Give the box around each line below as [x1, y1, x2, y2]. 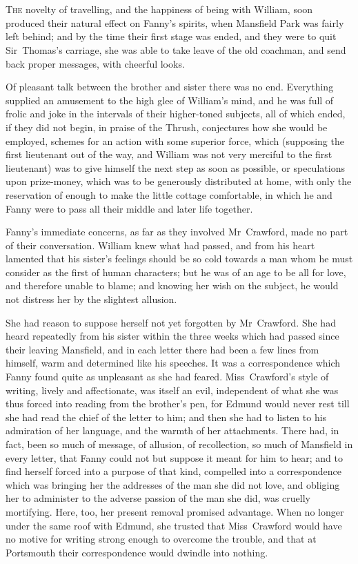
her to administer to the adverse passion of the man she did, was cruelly [6, 491, 310, 505]
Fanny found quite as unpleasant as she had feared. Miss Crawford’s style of [6, 369, 329, 384]
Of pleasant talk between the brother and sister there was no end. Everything [6, 79, 334, 94]
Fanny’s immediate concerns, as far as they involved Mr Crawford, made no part [6, 224, 348, 239]
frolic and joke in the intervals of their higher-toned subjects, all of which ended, [6, 106, 346, 121]
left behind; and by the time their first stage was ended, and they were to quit [6, 29, 337, 43]
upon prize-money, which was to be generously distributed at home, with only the [6, 174, 352, 188]
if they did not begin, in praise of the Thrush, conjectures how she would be [6, 119, 328, 134]
